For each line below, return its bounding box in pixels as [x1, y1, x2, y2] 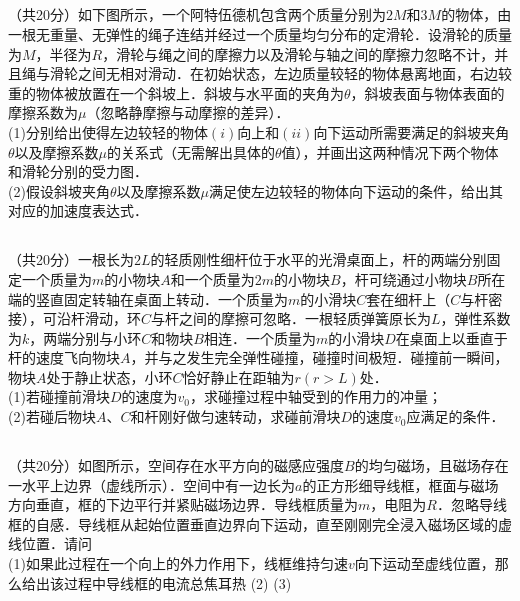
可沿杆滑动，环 [42, 308, 141, 329]
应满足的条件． [406, 406, 505, 427]
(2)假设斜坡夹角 [8, 180, 110, 201]
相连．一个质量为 [203, 327, 316, 348]
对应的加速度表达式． [8, 200, 148, 221]
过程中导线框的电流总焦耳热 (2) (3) [63, 572, 292, 593]
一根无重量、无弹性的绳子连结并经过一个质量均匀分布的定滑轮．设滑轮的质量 [8, 23, 512, 44]
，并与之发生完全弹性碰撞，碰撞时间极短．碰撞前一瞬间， [130, 347, 509, 368]
